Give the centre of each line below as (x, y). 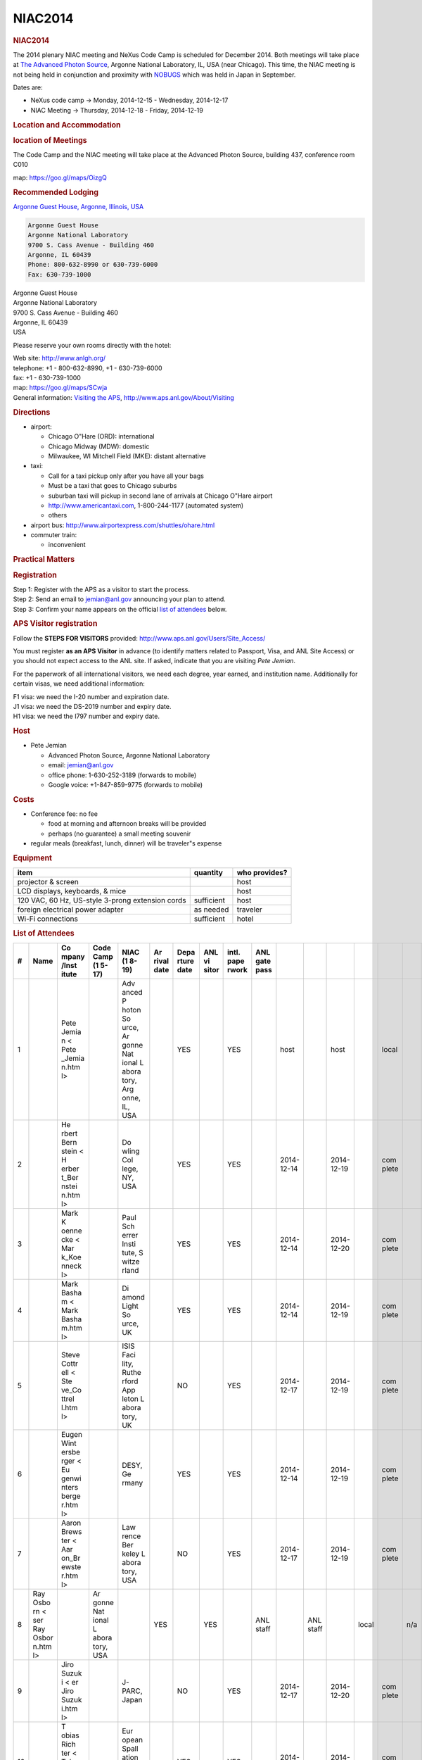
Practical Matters (44, 560)
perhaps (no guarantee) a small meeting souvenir (120, 834)
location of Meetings (50, 140)
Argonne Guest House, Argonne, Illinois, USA (78, 206)
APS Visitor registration (55, 624)
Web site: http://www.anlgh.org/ (59, 358)
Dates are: (28, 87)
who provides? (262, 873)
